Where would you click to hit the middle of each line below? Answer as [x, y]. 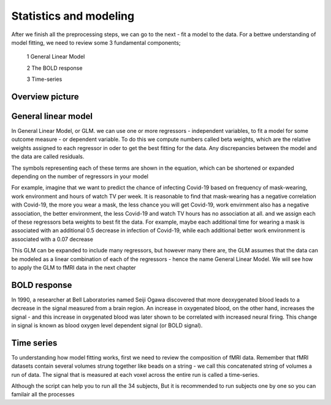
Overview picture [45, 97]
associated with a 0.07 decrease [52, 239]
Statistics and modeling [73, 16]
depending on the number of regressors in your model [80, 176]
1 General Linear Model [56, 57]
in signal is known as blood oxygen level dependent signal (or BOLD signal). [107, 325]
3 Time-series [44, 79]
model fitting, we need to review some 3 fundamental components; [96, 42]
